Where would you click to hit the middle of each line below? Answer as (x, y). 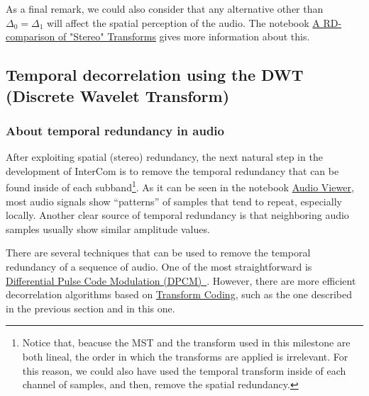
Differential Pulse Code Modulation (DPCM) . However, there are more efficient (181, 280)
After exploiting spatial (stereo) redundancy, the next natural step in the (164, 157)
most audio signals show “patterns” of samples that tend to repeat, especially (174, 201)
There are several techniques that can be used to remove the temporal (158, 253)
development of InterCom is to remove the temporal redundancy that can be (172, 170)
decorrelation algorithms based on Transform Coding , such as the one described (179, 294)
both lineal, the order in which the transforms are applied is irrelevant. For (185, 356)
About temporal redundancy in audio (115, 130)
